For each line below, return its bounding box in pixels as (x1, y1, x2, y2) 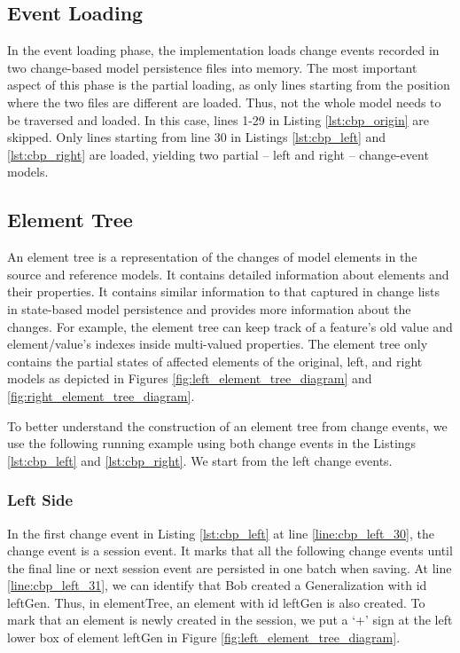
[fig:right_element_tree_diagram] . (7, 386, 195, 405)
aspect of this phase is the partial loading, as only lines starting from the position (7, 75, 450, 94)
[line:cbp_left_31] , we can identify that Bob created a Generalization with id (7, 576, 427, 594)
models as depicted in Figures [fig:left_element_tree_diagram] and (7, 369, 372, 388)
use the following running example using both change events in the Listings (7, 434, 417, 452)
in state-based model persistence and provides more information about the (7, 299, 411, 318)
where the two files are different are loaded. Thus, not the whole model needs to (7, 92, 441, 111)
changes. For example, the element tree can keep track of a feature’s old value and (7, 317, 453, 335)
